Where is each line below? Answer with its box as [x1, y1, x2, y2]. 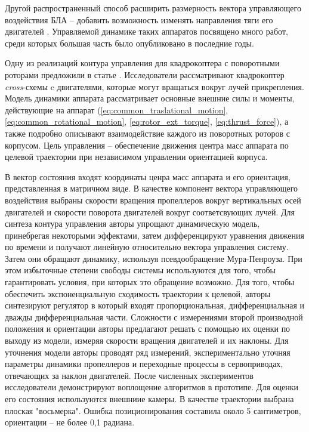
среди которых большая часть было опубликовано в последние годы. [5, 36, 254, 49]
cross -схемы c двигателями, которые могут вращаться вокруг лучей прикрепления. [5, 80, 304, 92]
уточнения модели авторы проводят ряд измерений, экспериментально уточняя [5, 345, 291, 358]
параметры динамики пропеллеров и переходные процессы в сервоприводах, [5, 357, 283, 370]
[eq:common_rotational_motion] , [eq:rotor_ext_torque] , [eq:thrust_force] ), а [5, 115, 289, 128]
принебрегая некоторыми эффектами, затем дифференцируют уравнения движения [5, 229, 304, 241]
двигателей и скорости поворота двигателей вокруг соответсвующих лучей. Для [5, 205, 295, 218]
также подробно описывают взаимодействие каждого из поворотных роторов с [5, 126, 290, 139]
